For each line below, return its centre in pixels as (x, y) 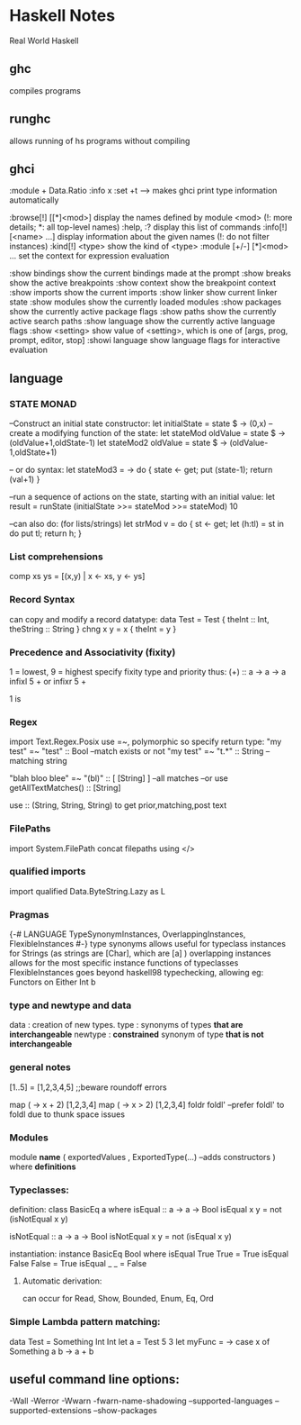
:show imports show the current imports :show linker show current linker (143, 293)
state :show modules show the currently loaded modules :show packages (146, 302)
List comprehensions (56, 557)
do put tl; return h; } (46, 533)
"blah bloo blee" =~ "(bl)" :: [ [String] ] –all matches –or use (119, 778)
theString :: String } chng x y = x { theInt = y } (93, 629)
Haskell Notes (62, 16)
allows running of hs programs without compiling (100, 141)
